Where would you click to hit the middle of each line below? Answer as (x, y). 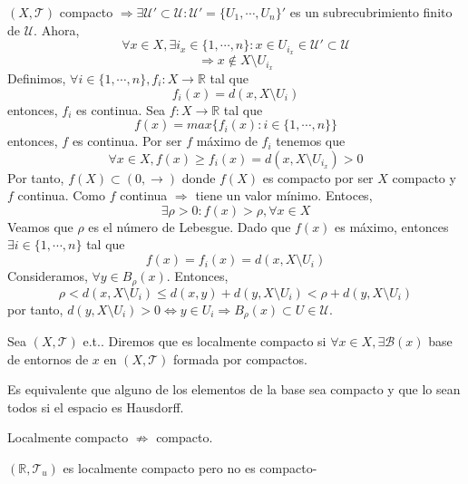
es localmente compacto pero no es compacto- (190, 467)
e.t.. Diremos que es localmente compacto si (205, 340)
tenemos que (311, 141)
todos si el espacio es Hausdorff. (96, 407)
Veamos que (40, 226)
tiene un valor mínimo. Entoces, (284, 195)
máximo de (227, 141)
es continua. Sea (121, 109)
